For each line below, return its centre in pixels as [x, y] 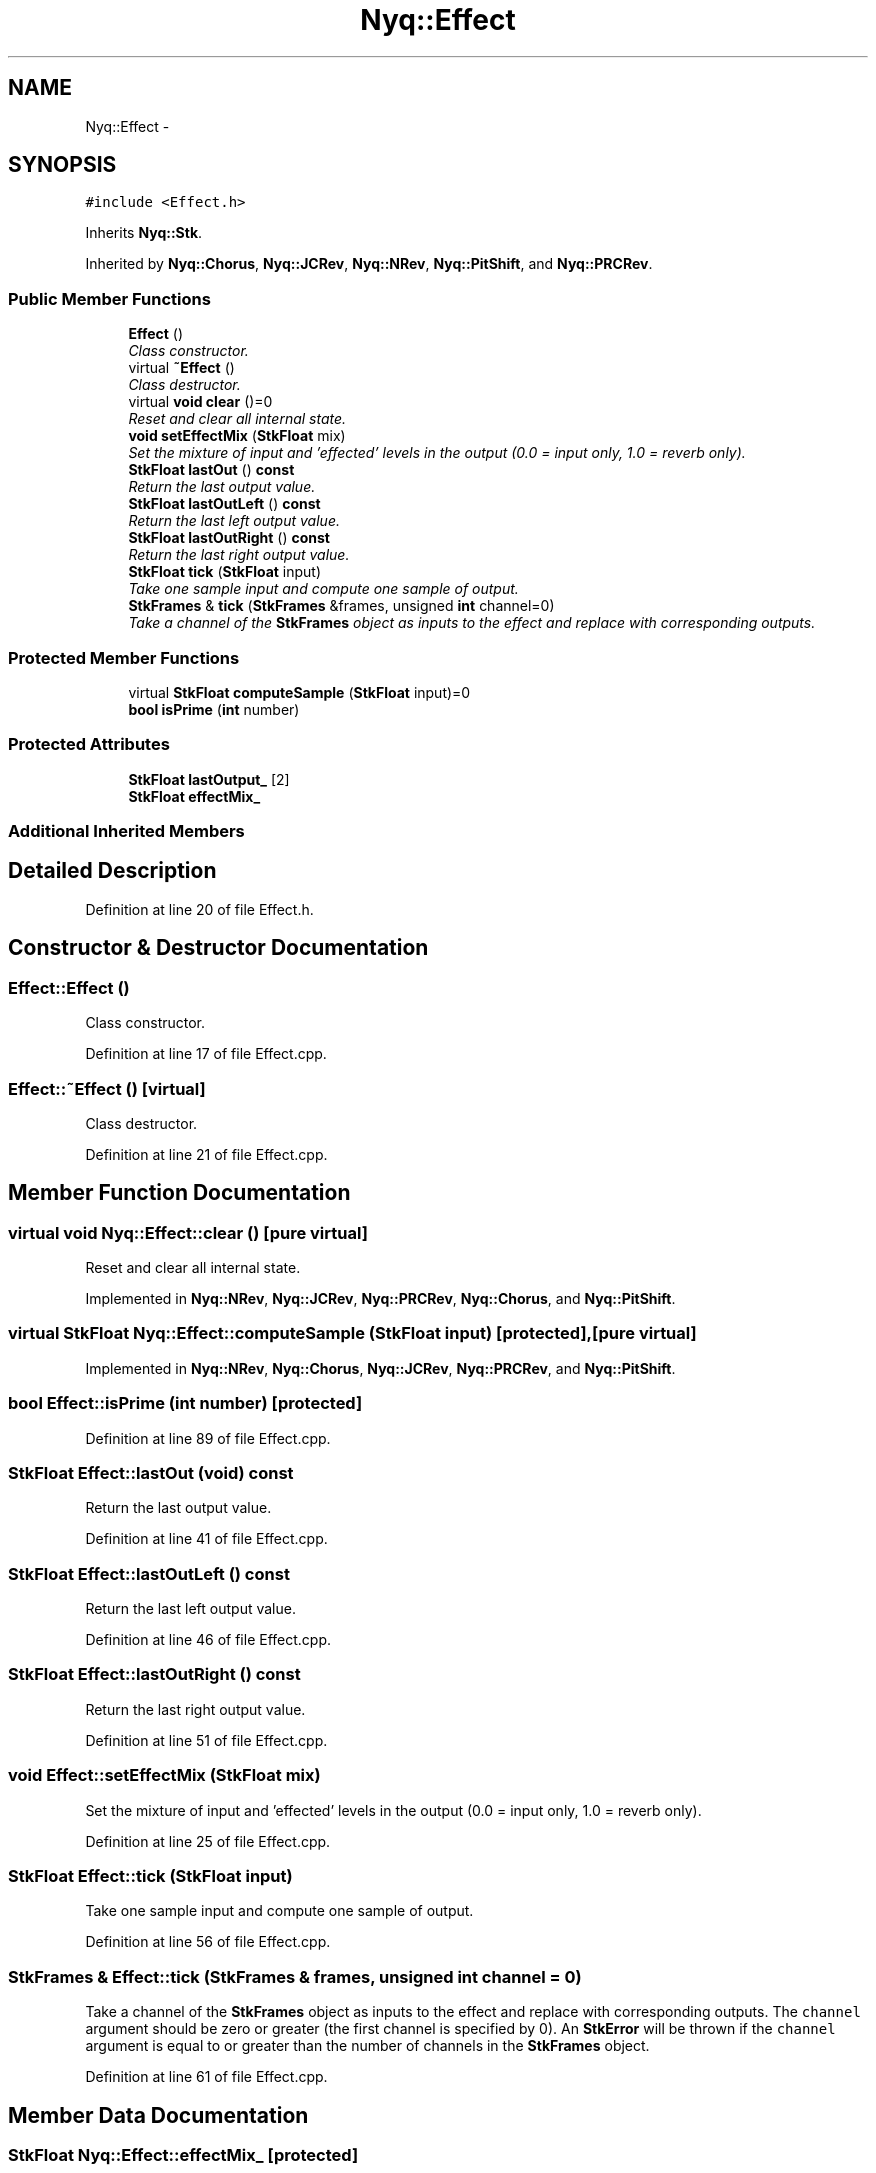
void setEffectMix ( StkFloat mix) [237, 436]
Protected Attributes [89, 744]
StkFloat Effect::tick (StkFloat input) [150, 1875]
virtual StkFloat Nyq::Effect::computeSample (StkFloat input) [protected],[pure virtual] [352, 1333]
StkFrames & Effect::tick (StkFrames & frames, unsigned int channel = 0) [295, 1976]
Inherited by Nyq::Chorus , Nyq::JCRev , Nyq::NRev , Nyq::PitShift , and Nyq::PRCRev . [369, 264]
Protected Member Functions [124, 657]
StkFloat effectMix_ [194, 796]
